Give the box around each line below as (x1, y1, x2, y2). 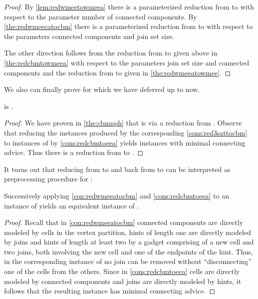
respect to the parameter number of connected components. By (4, 11, 197, 21)
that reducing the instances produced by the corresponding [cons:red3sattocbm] (4, 127, 248, 137)
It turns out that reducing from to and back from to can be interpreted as (4, 163, 231, 174)
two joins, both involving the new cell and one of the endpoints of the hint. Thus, (4, 246, 253, 256)
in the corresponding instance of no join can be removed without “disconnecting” (4, 256, 252, 266)
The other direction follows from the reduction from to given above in (4, 47, 218, 58)
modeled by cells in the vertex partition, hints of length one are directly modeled (4, 226, 251, 237)
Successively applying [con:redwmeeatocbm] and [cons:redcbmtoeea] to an (4, 190, 230, 200)
